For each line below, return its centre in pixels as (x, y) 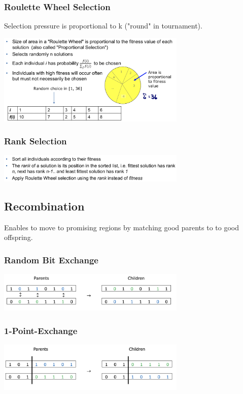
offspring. (19, 237)
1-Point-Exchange (41, 330)
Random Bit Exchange (51, 260)
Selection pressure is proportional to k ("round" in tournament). (103, 26)
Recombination (44, 206)
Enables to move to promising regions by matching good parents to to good (122, 227)
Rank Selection (36, 141)
